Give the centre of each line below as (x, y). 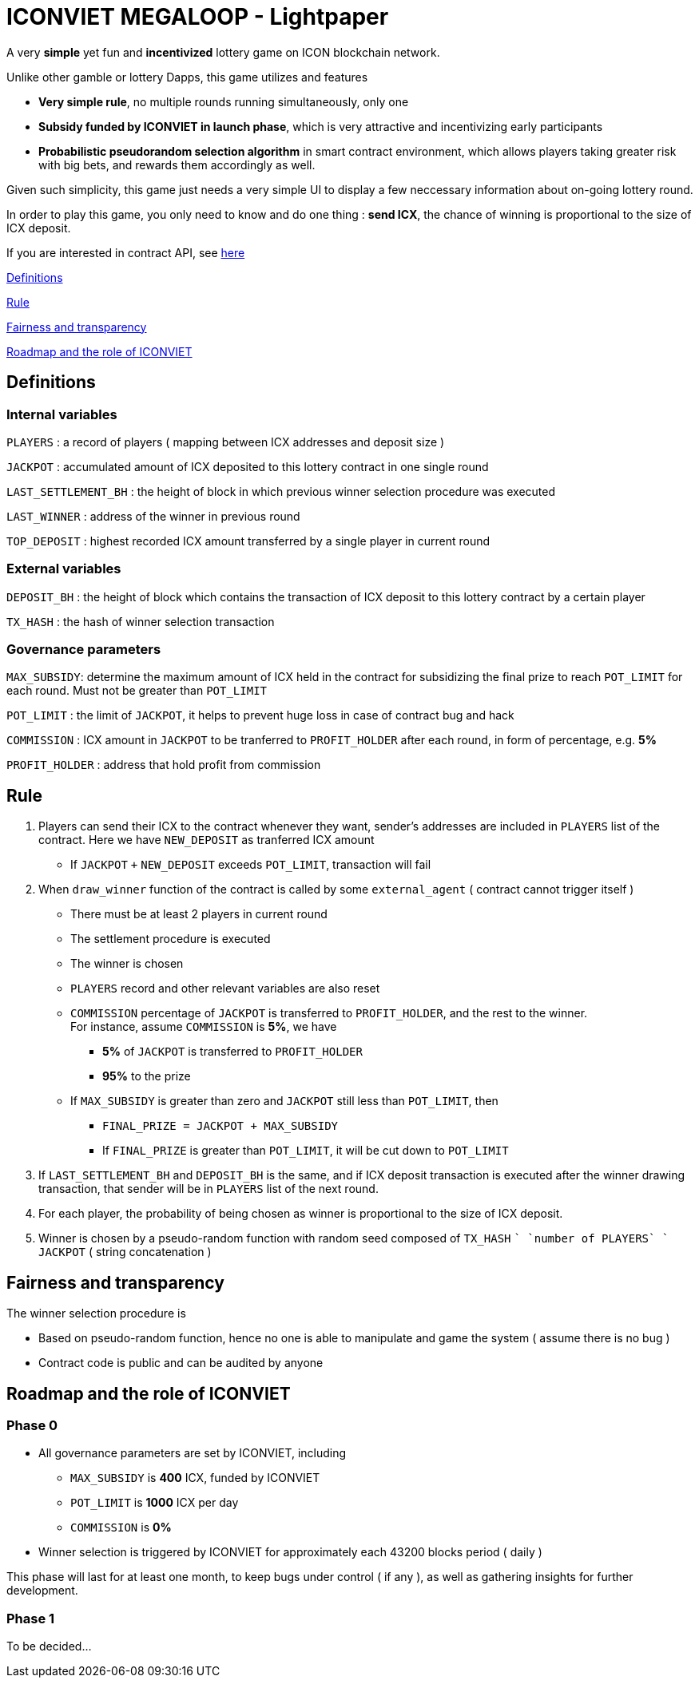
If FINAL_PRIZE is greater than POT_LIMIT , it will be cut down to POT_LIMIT (306, 1151)
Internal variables (62, 414)
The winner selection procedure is (96, 1314)
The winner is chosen (127, 964)
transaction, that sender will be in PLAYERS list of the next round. (209, 1189)
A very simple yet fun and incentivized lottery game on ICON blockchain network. (223, 52)
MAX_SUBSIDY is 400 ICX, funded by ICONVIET (195, 1478)
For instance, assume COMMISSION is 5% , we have (204, 1027)
